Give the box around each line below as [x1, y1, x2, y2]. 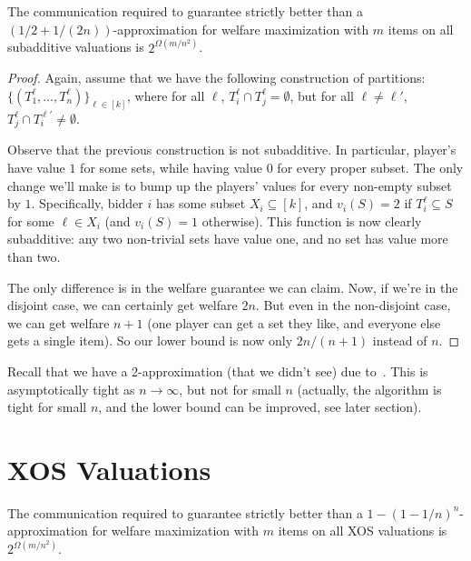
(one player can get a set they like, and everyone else [147, 313, 441, 332]
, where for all [127, 85, 205, 105]
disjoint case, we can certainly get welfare [7, 296, 238, 315]
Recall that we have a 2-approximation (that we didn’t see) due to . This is [7, 361, 428, 380]
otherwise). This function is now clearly [201, 211, 422, 230]
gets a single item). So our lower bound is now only [7, 331, 293, 350]
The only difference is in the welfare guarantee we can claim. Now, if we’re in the [7, 277, 458, 296]
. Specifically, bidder [31, 194, 143, 213]
